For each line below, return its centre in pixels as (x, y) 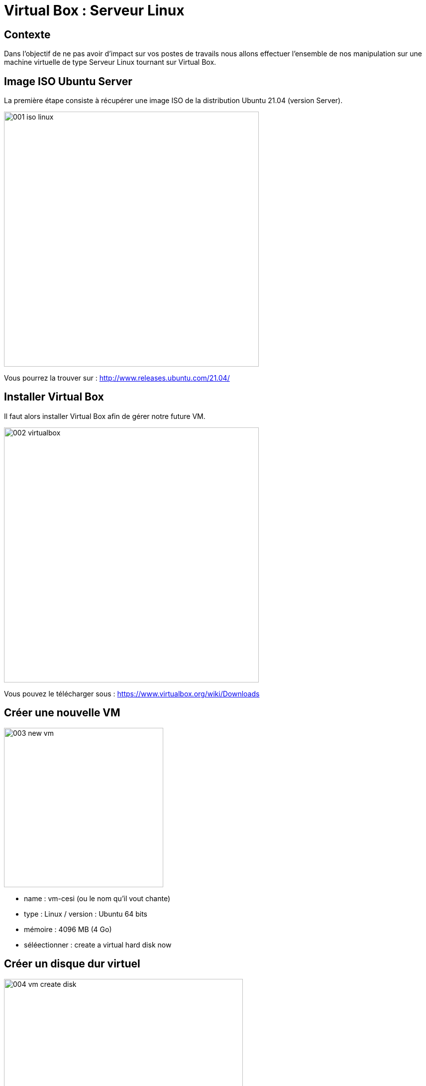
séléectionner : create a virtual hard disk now (98, 945)
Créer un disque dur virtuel (72, 964)
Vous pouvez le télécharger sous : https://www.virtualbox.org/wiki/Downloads (132, 693)
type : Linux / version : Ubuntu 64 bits (86, 914)
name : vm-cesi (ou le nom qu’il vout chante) (97, 898)
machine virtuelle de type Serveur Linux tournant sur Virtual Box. (110, 62)
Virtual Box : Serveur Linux (94, 10)
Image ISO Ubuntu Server (68, 81)
